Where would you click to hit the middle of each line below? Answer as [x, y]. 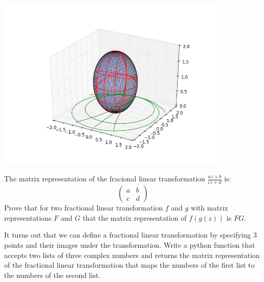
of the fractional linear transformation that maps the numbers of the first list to [129, 265]
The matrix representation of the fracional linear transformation [105, 179]
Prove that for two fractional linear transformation [84, 208]
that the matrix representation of [135, 217]
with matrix [209, 208]
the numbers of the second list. [52, 275]
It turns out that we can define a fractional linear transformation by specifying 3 [130, 235]
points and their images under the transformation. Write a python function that [130, 244]
